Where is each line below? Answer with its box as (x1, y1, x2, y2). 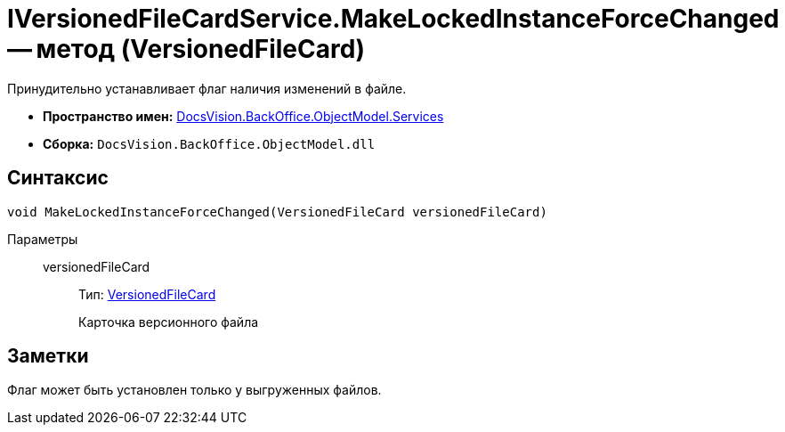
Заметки (7, 345, 89, 368)
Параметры (7, 231, 78, 247)
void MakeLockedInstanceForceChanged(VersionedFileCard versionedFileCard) (7, 204, 547, 219)
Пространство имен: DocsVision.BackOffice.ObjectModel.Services (43, 108, 444, 124)
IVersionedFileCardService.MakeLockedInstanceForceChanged (7, 4, 780, 34)
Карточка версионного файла (78, 314, 259, 330)
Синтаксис (7, 167, 109, 190)
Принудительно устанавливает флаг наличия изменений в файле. (7, 80, 407, 96)
